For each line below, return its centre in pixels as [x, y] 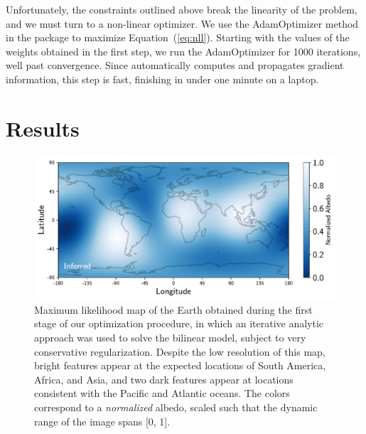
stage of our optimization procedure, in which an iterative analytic [179, 323]
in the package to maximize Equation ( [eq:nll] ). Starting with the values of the [178, 37]
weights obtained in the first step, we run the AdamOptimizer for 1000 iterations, [183, 51]
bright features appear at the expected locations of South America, [180, 365]
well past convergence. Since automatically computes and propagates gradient [175, 65]
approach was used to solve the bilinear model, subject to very [170, 337]
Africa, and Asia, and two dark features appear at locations [164, 379]
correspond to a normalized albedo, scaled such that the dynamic [176, 407]
